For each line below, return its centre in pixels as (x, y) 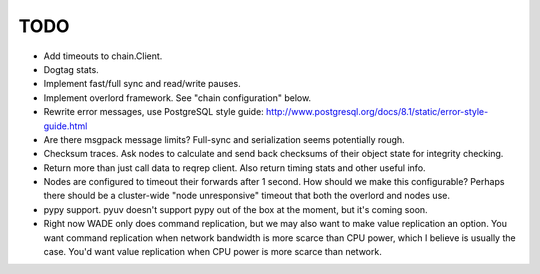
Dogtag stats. (71, 69)
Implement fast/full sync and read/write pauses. (142, 84)
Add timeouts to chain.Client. (103, 56)
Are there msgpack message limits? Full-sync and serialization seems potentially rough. (224, 139)
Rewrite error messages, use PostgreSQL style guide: (153, 112)
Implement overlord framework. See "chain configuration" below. (177, 97)
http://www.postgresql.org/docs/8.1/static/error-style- (377, 112)
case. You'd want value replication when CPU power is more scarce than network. (212, 252)
